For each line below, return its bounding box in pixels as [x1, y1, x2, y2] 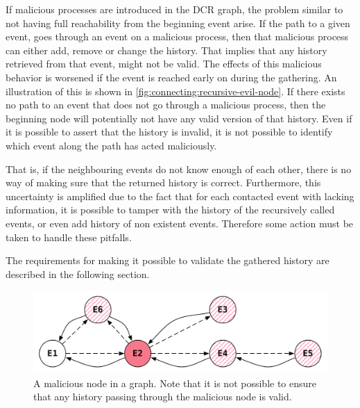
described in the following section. [6, 266, 150, 281]
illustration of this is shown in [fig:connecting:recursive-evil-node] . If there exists [6, 83, 345, 98]
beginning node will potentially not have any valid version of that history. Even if [6, 111, 352, 125]
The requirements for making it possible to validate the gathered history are [6, 253, 329, 268]
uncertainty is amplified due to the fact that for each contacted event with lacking [6, 188, 354, 203]
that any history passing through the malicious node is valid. [33, 389, 292, 404]
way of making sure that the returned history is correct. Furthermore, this [6, 175, 321, 190]
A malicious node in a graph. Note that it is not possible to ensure [33, 375, 317, 390]
